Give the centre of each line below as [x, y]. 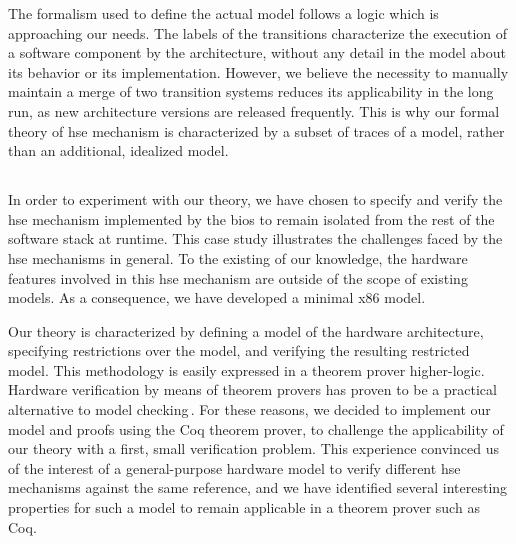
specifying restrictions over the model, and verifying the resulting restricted [239, 350]
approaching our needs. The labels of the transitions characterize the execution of [258, 32]
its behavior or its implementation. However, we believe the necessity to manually [258, 71]
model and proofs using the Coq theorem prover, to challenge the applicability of [256, 428]
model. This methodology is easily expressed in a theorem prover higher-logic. [246, 369]
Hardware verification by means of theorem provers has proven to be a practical [252, 389]
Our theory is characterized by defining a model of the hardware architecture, [246, 330]
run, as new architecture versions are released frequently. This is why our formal [254, 110]
